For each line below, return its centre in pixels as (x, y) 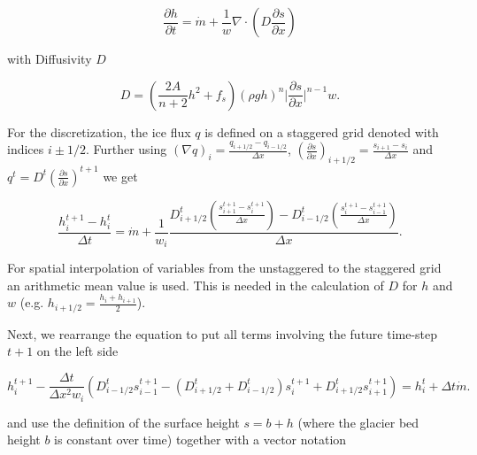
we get (120, 176)
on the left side (77, 351)
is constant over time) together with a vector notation (200, 440)
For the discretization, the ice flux (99, 131)
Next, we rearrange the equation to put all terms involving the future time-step (223, 333)
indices (26, 149)
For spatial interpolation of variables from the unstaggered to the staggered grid (224, 268)
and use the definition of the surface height (123, 422)
